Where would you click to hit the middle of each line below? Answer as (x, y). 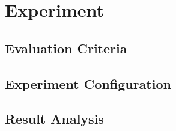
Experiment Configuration (88, 83)
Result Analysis (54, 119)
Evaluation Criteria (66, 48)
